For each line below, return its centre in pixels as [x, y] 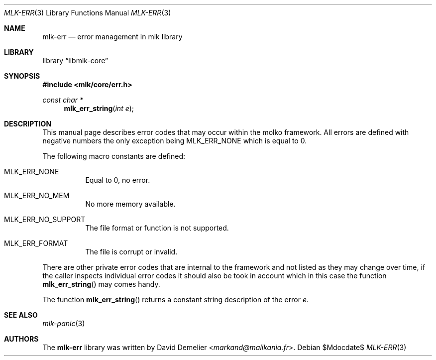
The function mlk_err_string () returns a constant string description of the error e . [176, 300]
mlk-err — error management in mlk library [112, 37]
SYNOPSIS [22, 76]
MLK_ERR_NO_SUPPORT [45, 219]
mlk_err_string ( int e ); [99, 108]
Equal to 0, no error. [118, 180]
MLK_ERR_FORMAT [36, 243]
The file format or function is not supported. [157, 228]
